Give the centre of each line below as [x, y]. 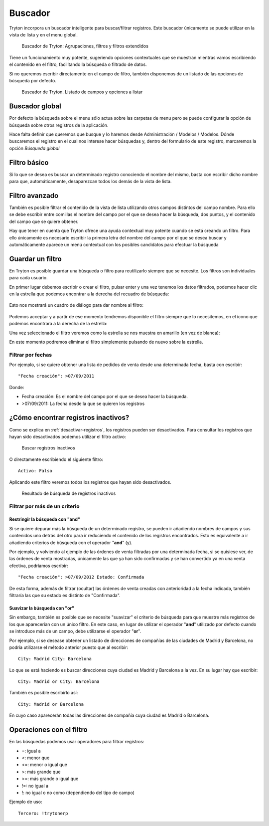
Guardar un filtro [35, 259]
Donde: [17, 387]
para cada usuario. [29, 278]
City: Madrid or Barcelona [51, 704]
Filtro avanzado [34, 195]
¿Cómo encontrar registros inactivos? [69, 418]
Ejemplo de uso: [26, 802]
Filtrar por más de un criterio [44, 506]
